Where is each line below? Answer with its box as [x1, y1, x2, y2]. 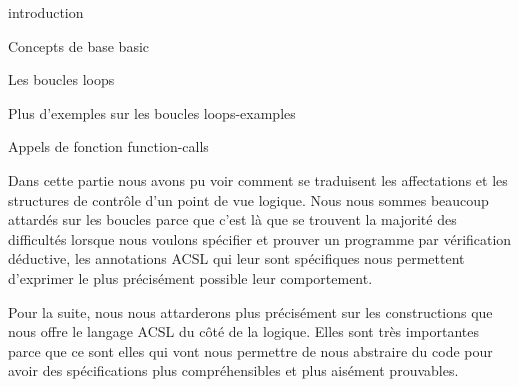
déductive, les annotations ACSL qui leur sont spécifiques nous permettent [8, 248, 465, 269]
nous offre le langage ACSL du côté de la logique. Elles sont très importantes [8, 321, 480, 342]
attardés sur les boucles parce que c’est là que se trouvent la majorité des [8, 209, 457, 230]
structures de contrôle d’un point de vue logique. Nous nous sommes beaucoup [8, 189, 489, 210]
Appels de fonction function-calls [8, 136, 209, 157]
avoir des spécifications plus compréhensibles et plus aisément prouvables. [8, 360, 459, 381]
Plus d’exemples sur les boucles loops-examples [8, 102, 296, 123]
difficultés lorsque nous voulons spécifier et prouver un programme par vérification [8, 228, 512, 249]
